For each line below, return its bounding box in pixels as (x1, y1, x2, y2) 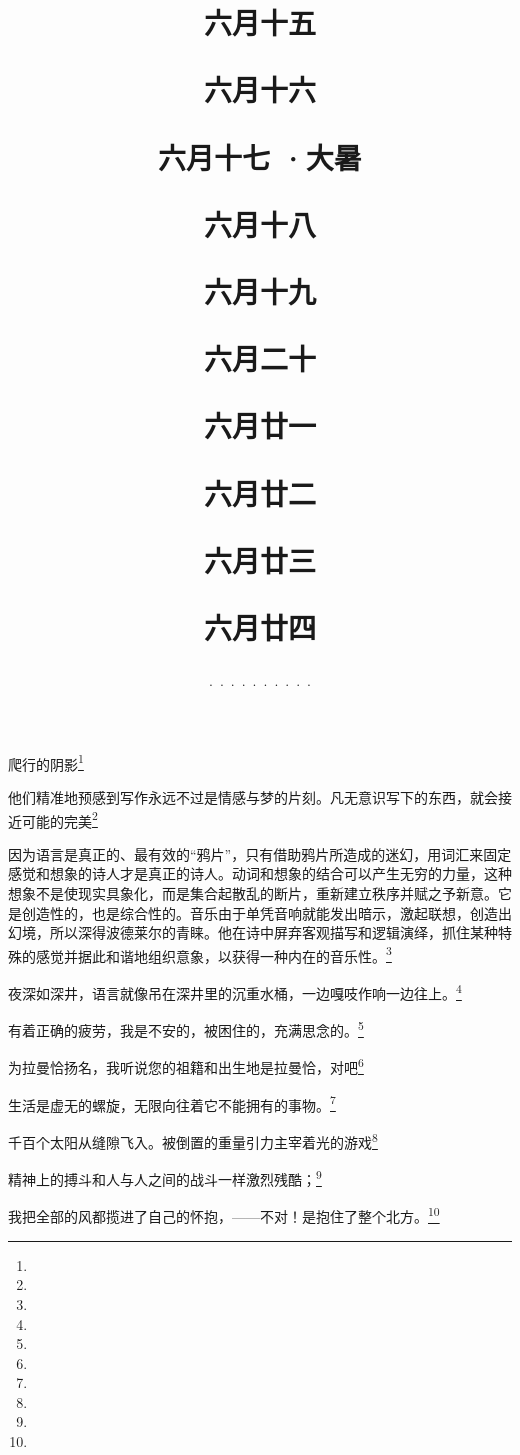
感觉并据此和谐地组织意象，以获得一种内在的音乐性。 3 (35, 942, 392, 966)
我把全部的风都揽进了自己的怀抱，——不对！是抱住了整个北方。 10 (8, 1203, 440, 1227)
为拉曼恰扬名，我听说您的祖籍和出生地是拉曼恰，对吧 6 (8, 1054, 364, 1078)
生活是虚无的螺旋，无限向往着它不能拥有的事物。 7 (8, 1091, 336, 1115)
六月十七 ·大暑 (158, 136, 362, 177)
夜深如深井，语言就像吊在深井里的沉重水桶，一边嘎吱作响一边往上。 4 (8, 979, 462, 1003)
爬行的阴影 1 (8, 750, 84, 774)
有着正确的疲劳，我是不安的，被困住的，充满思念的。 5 (8, 1017, 364, 1040)
